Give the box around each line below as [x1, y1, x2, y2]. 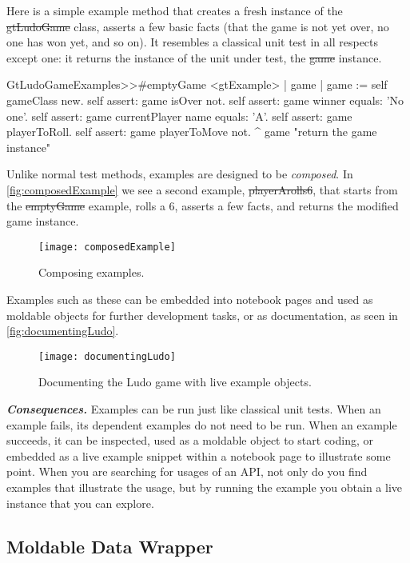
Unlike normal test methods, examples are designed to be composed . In [6, 166, 353, 182]
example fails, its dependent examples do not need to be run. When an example [6, 416, 397, 433]
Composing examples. [38, 264, 145, 281]
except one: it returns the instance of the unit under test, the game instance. [6, 49, 382, 66]
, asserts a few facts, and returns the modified [174, 197, 399, 214]
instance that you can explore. [6, 494, 154, 511]
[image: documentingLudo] [38, 350, 176, 362]
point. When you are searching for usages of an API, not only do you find [6, 463, 368, 480]
